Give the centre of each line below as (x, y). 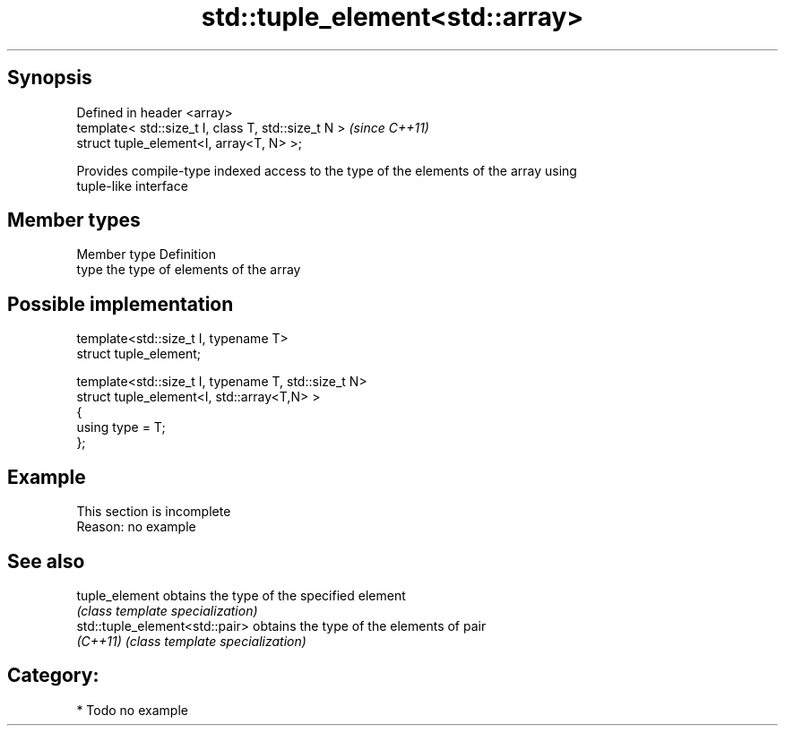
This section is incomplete (154, 512)
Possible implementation (121, 304)
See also (46, 561)
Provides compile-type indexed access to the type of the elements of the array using (327, 170)
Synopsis (50, 78)
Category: (53, 676)
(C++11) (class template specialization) (191, 641)
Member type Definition (146, 254)
